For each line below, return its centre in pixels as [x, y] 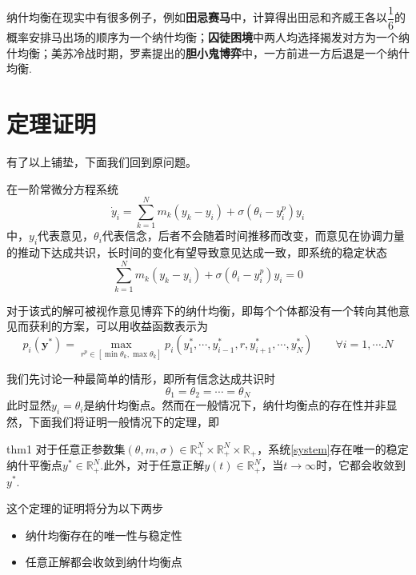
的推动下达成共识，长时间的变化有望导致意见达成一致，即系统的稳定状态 [197, 252]
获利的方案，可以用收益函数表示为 [118, 326]
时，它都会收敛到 [361, 465]
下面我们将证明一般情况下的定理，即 [124, 422]
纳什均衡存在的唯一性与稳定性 [104, 535]
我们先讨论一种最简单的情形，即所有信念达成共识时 [141, 379]
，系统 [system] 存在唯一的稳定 [333, 448]
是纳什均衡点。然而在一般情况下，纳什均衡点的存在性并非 [235, 405]
